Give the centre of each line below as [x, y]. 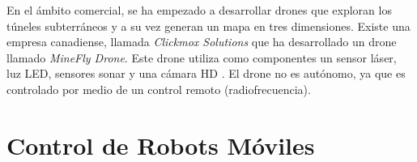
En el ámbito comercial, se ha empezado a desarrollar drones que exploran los [199, 10]
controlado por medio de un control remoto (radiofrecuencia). [159, 89]
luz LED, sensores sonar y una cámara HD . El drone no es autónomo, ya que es [206, 73]
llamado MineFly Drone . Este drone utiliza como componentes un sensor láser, [202, 57]
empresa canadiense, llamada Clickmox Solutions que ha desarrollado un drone [202, 42]
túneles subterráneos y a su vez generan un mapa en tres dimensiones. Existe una [208, 26]
